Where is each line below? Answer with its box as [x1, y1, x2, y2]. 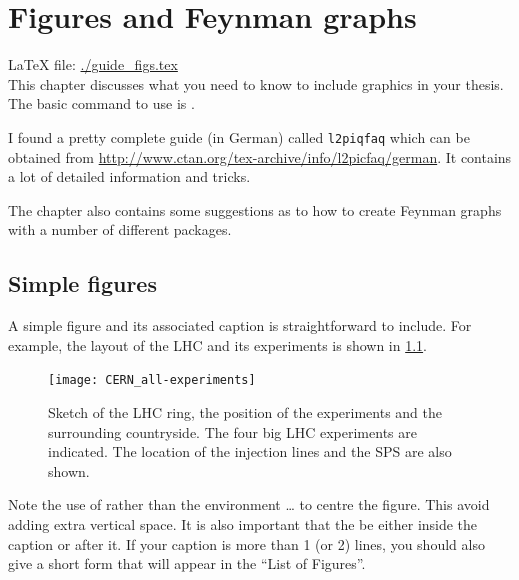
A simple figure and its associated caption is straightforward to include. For [8, 315, 472, 336]
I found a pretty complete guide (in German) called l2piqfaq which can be [8, 126, 470, 147]
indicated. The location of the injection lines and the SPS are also [48, 441, 452, 462]
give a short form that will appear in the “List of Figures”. [8, 553, 366, 574]
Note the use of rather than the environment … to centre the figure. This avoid [8, 494, 490, 515]
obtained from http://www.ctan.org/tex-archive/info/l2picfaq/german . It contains [8, 146, 512, 167]
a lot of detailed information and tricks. [8, 166, 251, 187]
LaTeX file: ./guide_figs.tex [8, 54, 178, 75]
